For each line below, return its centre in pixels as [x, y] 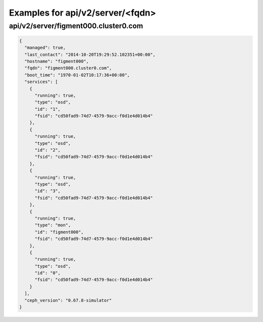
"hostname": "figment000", [57, 61]
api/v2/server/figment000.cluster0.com [76, 26]
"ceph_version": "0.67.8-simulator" [68, 300]
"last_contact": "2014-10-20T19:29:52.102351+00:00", [90, 54]
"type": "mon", [53, 225]
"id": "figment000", [59, 232]
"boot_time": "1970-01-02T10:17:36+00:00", [77, 75]
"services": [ [41, 82]
